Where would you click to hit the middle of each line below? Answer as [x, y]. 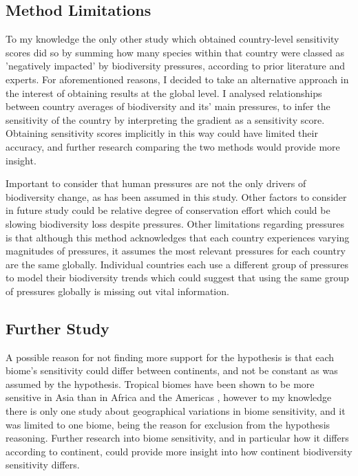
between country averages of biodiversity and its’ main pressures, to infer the [168, 106]
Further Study [57, 328]
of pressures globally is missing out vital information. [117, 291]
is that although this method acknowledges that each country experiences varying [178, 237]
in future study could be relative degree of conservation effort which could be [168, 210]
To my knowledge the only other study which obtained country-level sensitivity [172, 39]
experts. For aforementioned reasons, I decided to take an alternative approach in [177, 79]
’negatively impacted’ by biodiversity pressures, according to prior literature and [175, 66]
